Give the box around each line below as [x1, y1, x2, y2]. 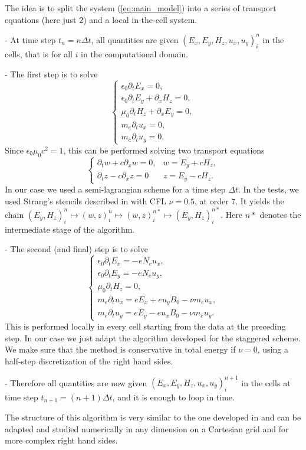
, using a [257, 343, 288, 356]
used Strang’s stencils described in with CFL [5, 194, 166, 207]
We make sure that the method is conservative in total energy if [5, 343, 236, 356]
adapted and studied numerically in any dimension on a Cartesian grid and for [5, 422, 289, 435]
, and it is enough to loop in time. [112, 390, 235, 403]
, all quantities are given [91, 33, 179, 45]
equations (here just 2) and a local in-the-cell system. [5, 13, 198, 25]
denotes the [259, 208, 301, 220]
